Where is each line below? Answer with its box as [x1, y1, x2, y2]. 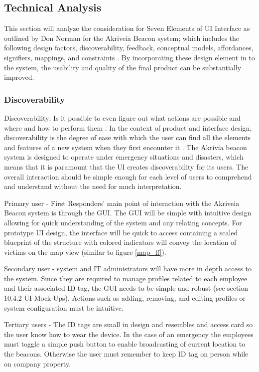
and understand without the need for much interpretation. [4, 181, 182, 191]
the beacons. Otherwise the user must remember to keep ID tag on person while [4, 349, 249, 359]
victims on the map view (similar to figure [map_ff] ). [4, 246, 166, 257]
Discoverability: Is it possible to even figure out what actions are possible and [4, 112, 241, 123]
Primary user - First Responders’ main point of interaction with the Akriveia [4, 197, 240, 208]
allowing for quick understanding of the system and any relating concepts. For [4, 217, 242, 227]
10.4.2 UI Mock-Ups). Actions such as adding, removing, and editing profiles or [4, 293, 246, 303]
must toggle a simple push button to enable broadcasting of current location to [4, 339, 246, 349]
